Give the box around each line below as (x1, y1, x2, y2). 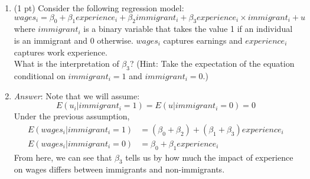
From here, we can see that (14, 151, 112, 163)
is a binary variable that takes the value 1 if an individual (83, 22, 293, 35)
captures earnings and (163, 34, 243, 46)
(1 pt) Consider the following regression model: (14, 2, 184, 14)
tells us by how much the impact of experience (125, 151, 293, 163)
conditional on (14, 69, 66, 82)
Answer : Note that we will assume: (14, 89, 140, 102)
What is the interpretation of (14, 57, 119, 70)
